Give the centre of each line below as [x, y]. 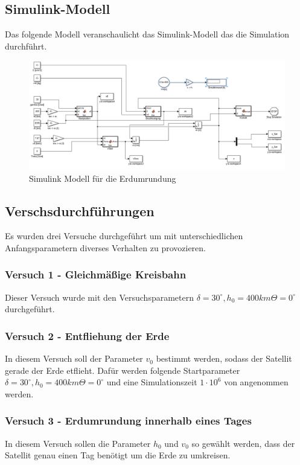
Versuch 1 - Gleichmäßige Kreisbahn [96, 274]
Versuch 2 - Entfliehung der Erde [87, 335]
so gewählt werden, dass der [243, 443]
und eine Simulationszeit [152, 382]
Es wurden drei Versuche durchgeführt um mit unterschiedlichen [124, 236]
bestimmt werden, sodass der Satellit [224, 358]
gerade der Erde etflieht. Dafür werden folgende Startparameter [123, 370]
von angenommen [256, 382]
